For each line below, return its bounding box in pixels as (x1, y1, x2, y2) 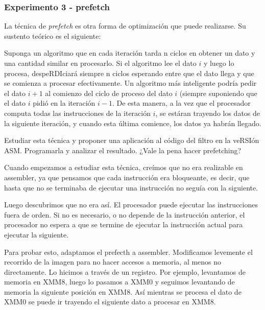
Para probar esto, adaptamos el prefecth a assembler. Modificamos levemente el (4, 246, 253, 257)
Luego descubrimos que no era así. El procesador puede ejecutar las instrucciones (4, 199, 258, 210)
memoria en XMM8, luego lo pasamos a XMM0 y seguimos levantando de (4, 276, 235, 287)
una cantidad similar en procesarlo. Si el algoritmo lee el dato (4, 58, 197, 68)
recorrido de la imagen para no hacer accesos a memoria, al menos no (4, 256, 222, 267)
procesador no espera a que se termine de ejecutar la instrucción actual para (4, 219, 243, 230)
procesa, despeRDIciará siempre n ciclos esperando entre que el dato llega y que (4, 67, 254, 78)
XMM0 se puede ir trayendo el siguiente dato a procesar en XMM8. (4, 296, 216, 307)
